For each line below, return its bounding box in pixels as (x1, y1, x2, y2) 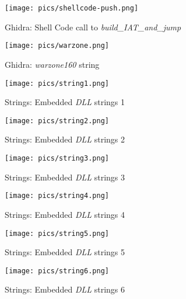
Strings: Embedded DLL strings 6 (5, 283, 125, 295)
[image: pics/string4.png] (5, 192, 109, 200)
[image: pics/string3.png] (5, 154, 109, 162)
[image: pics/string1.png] (5, 79, 109, 88)
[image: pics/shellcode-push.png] (5, 4, 139, 12)
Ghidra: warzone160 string (5, 58, 100, 70)
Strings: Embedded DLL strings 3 (5, 171, 125, 183)
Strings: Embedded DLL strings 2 (5, 133, 125, 145)
